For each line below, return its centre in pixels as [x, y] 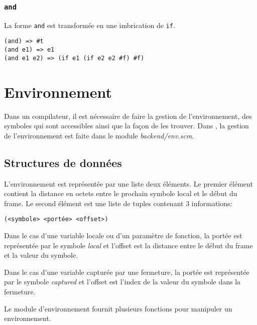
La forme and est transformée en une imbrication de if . [90, 25]
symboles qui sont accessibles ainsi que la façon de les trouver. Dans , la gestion [126, 126]
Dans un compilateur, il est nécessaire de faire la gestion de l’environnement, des [128, 116]
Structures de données [63, 162]
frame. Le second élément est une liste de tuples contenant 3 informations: [118, 203]
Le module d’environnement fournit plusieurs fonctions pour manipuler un [118, 308]
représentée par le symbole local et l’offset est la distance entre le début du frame [128, 245]
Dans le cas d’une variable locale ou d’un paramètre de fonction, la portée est [123, 235]
